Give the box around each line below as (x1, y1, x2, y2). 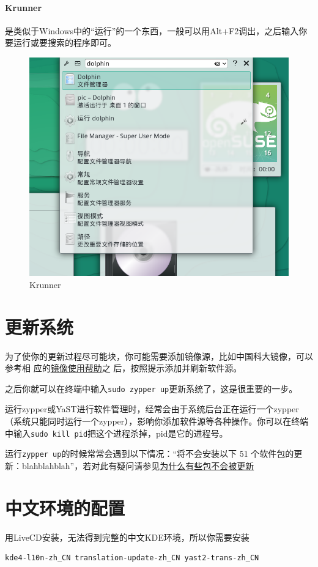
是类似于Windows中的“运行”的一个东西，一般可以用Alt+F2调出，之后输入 (5, 24, 299, 37)
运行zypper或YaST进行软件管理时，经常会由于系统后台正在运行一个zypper (5, 402, 299, 415)
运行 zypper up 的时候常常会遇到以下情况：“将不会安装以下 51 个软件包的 (5, 447, 294, 460)
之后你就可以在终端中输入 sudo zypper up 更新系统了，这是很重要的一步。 (5, 382, 298, 395)
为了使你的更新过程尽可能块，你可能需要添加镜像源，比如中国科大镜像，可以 (5, 349, 313, 362)
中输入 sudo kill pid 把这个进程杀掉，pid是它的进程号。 (5, 426, 228, 439)
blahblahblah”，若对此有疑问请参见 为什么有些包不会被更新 (21, 459, 254, 472)
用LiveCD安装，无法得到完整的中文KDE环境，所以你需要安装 (5, 530, 250, 543)
